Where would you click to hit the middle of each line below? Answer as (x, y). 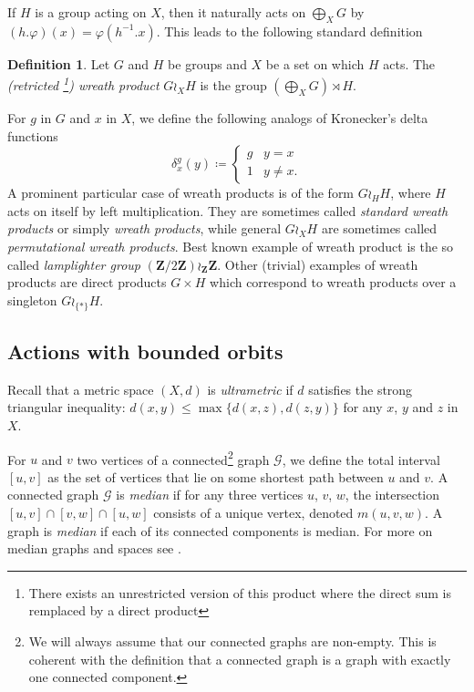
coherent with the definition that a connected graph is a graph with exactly (240, 659)
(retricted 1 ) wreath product (83, 84)
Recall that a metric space (81, 389)
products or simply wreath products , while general (144, 228)
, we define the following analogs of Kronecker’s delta (280, 118)
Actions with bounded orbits (145, 351)
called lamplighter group (74, 264)
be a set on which (315, 63)
